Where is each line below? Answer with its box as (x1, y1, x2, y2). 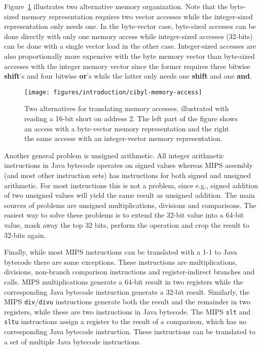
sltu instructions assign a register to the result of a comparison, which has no (4, 316, 247, 327)
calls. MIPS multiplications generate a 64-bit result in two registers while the (4, 276, 243, 287)
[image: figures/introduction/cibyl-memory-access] (24, 88, 202, 96)
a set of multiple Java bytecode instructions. (4, 336, 141, 346)
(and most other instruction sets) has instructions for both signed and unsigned (4, 169, 251, 180)
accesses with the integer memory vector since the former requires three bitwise (4, 60, 250, 71)
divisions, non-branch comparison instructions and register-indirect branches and (4, 266, 255, 277)
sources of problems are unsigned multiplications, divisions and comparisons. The (4, 199, 256, 210)
